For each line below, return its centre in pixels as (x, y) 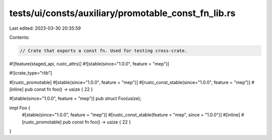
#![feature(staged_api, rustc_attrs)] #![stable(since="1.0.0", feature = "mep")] (89, 63)
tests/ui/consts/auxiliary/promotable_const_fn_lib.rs (122, 13)
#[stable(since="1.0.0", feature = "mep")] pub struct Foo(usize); (75, 99)
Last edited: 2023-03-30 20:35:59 (45, 28)
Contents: (19, 37)
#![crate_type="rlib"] (31, 73)
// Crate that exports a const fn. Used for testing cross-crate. (104, 51)
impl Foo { (20, 108)
